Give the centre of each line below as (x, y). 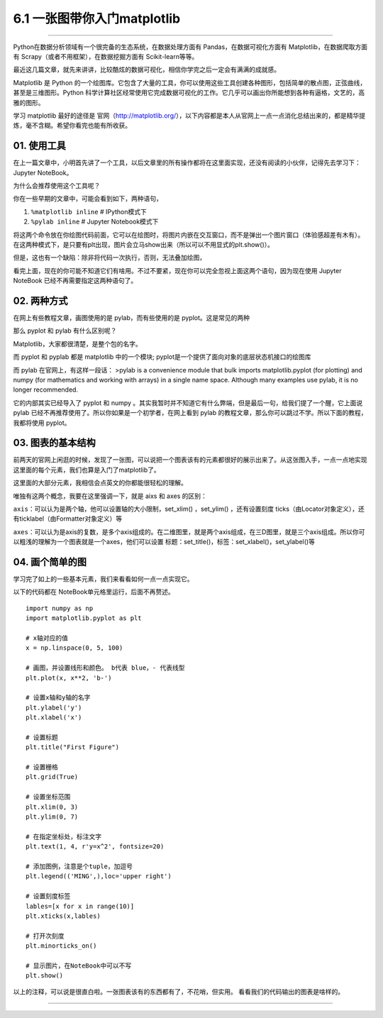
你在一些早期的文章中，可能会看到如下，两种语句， (88, 199)
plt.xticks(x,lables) (63, 916)
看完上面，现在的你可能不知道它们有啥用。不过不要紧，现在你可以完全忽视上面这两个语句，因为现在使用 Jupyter (177, 270)
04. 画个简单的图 (50, 561)
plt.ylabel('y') (54, 707)
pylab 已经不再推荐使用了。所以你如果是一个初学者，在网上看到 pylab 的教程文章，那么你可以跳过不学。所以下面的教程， (190, 413)
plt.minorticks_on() (61, 946)
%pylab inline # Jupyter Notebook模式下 (95, 222)
